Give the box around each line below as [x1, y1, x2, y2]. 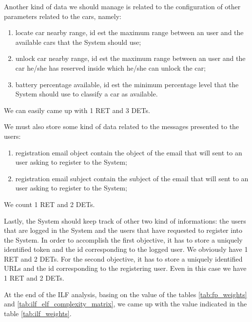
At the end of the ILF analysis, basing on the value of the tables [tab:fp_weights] [4, 289, 247, 299]
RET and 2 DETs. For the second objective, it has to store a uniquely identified [4, 253, 243, 264]
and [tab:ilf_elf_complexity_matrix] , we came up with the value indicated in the [4, 299, 247, 309]
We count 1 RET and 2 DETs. [4, 199, 95, 209]
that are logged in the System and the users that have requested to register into [4, 225, 242, 235]
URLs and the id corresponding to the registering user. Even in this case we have [4, 263, 247, 273]
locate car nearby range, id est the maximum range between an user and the [15, 27, 244, 38]
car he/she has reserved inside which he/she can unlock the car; [15, 62, 206, 73]
